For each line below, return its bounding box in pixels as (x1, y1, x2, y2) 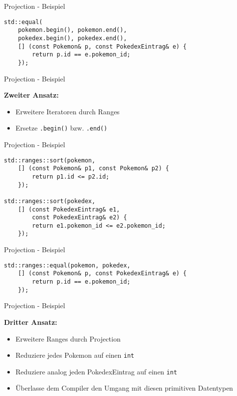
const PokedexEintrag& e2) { (32, 214, 127, 221)
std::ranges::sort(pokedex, (4, 197, 96, 205)
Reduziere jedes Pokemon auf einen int (15, 350, 134, 360)
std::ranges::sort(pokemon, (4, 157, 96, 164)
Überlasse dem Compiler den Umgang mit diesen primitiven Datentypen (15, 383, 233, 393)
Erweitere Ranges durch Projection (15, 333, 121, 343)
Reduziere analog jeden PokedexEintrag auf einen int (15, 366, 177, 376)
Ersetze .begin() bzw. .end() (15, 123, 107, 133)
